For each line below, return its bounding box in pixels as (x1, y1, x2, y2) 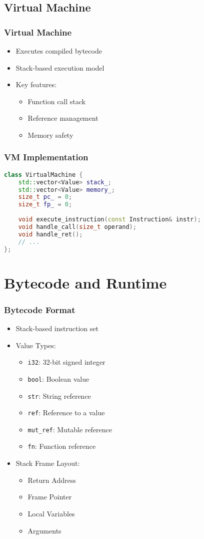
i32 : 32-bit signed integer (27, 357, 105, 367)
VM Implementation (4, 151, 88, 163)
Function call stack (27, 96, 85, 106)
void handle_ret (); (18, 230, 83, 238)
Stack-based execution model (15, 62, 104, 73)
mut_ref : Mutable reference (27, 424, 112, 434)
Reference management (27, 113, 98, 123)
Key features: (15, 79, 56, 90)
